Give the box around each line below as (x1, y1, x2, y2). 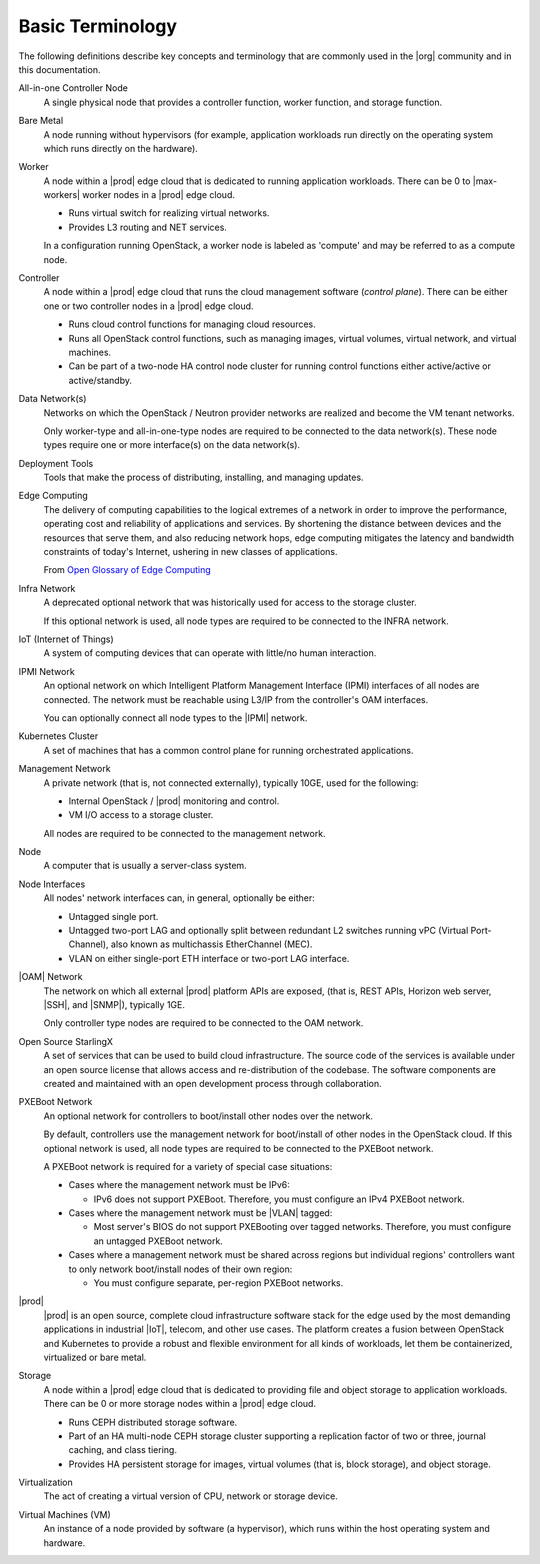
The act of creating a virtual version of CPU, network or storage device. (43, 1490, 339, 1502)
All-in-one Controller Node (18, 82, 129, 94)
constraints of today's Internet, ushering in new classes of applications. (43, 546, 339, 558)
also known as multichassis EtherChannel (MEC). (110, 938, 313, 950)
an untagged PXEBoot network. (93, 1235, 224, 1247)
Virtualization (18, 1476, 74, 1489)
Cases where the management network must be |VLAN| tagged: (68, 1207, 333, 1219)
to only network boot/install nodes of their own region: (68, 1263, 293, 1275)
